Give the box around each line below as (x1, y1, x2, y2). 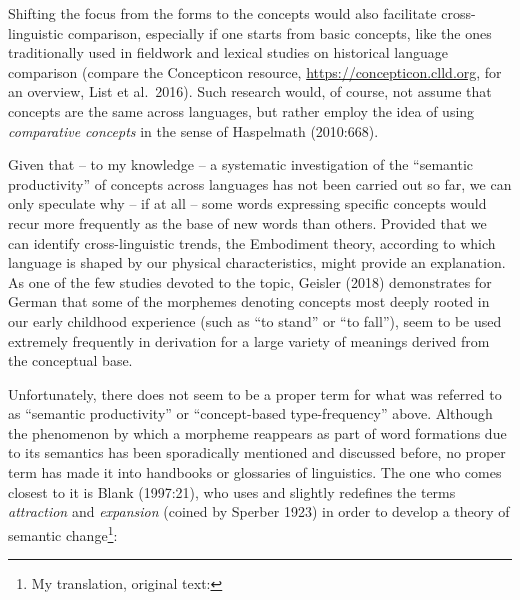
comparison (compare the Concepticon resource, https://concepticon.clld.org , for (8, 61, 502, 82)
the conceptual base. (8, 350, 133, 371)
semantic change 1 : (8, 521, 118, 545)
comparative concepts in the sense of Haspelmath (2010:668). (8, 120, 379, 141)
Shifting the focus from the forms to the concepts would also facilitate (8, 3, 437, 23)
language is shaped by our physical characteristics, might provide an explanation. (8, 252, 506, 273)
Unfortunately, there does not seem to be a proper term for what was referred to (8, 383, 502, 404)
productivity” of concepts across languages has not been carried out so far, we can (8, 173, 512, 194)
